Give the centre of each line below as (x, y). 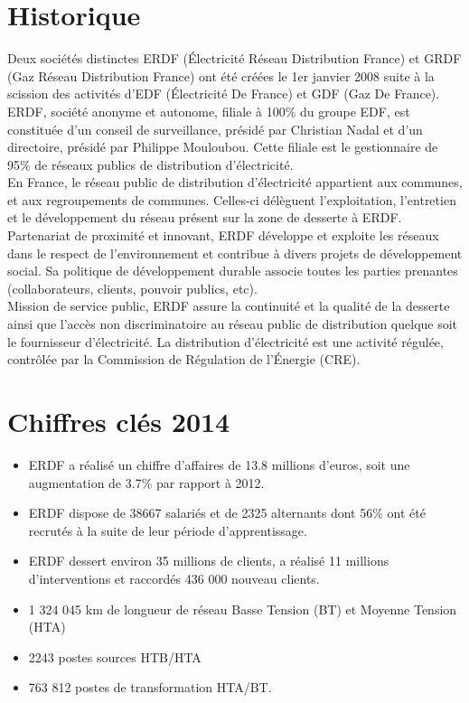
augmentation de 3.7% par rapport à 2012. (146, 482)
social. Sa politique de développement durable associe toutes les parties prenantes (233, 271)
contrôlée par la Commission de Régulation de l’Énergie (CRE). (184, 359)
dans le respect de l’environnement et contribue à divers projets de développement (235, 253)
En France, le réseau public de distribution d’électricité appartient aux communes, (235, 182)
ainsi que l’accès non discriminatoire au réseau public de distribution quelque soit (233, 324)
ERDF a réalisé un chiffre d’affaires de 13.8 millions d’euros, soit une (219, 464)
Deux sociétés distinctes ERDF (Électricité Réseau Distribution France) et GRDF (234, 58)
